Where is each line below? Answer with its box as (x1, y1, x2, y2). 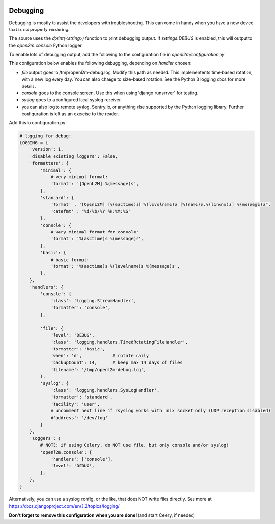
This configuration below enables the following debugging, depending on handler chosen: (9, 60, 192, 66)
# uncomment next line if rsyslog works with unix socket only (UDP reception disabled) (50, 408, 271, 414)
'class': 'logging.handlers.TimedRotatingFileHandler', (50, 339, 188, 345)
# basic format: (50, 257, 90, 262)
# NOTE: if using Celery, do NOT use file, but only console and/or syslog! (40, 442, 229, 448)
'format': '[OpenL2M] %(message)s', (50, 181, 139, 187)
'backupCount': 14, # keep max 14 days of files (50, 360, 183, 366)
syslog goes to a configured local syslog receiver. (21, 97, 122, 103)
